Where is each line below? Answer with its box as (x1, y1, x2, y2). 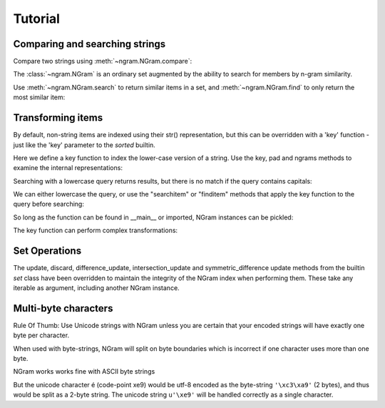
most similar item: (13, 93, 66, 101)
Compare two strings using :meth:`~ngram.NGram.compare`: (13, 57, 192, 66)
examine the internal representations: (13, 164, 123, 172)
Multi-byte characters (13, 302, 113, 314)
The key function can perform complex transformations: (13, 226, 178, 235)
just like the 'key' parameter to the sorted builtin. (13, 140, 156, 149)
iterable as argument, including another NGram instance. (13, 283, 180, 292)
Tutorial (13, 11, 61, 26)
